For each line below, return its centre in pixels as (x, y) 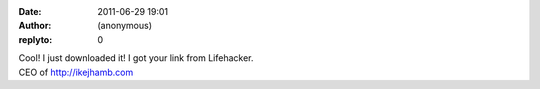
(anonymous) (125, 26)
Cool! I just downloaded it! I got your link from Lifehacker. (136, 58)
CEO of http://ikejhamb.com (76, 72)
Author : (35, 26)
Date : (30, 11)
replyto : (35, 39)
